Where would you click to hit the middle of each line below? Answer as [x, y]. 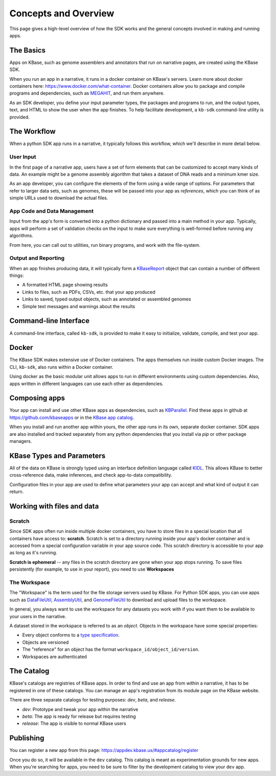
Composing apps [37, 398]
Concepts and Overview [62, 13]
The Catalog [29, 671]
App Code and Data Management [52, 211]
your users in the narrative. [38, 616]
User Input [23, 157]
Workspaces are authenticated [54, 656]
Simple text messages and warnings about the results [79, 306]
